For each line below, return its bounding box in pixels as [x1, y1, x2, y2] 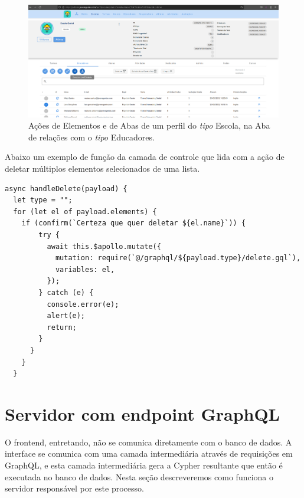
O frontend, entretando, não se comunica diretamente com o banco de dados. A [5, 435, 292, 448]
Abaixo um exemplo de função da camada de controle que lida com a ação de [5, 150, 285, 163]
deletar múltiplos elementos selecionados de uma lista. [5, 162, 200, 175]
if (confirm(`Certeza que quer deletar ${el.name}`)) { [21, 219, 246, 228]
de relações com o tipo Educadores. [28, 130, 155, 143]
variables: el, [55, 265, 115, 274]
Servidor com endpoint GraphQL [5, 401, 280, 425]
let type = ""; [13, 196, 73, 205]
